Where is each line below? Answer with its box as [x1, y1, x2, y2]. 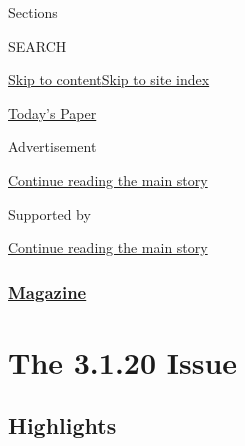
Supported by [8, 203, 91, 224]
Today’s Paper [8, 102, 97, 123]
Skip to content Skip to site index [8, 69, 210, 90]
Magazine [8, 279, 87, 304]
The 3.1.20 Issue [8, 341, 238, 382]
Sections [8, 2, 58, 22]
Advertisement [8, 136, 97, 157]
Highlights [8, 410, 117, 441]
